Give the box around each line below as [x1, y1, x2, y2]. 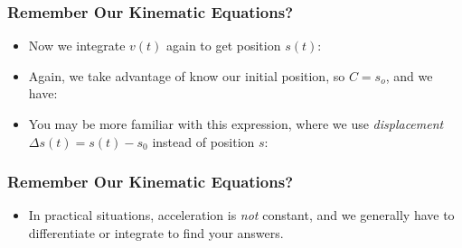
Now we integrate [28, 36, 126, 55]
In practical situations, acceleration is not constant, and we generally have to [28, 206, 455, 225]
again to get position [166, 36, 281, 55]
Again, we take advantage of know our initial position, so [28, 66, 345, 85]
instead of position [152, 132, 255, 151]
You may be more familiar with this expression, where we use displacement [28, 115, 444, 133]
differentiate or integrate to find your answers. [28, 224, 284, 242]
